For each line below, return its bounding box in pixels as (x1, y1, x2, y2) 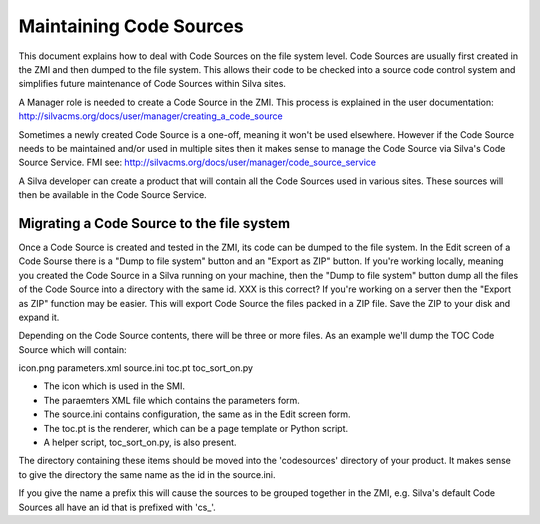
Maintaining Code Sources (18, 15, 244, 37)
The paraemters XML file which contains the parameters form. (43, 394, 300, 406)
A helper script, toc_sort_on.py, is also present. (43, 436, 237, 449)
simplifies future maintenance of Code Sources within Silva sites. (18, 78, 287, 90)
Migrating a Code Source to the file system (18, 215, 290, 232)
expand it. (18, 311, 60, 323)
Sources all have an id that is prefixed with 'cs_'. (18, 501, 217, 513)
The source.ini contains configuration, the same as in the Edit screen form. (43, 408, 351, 420)
